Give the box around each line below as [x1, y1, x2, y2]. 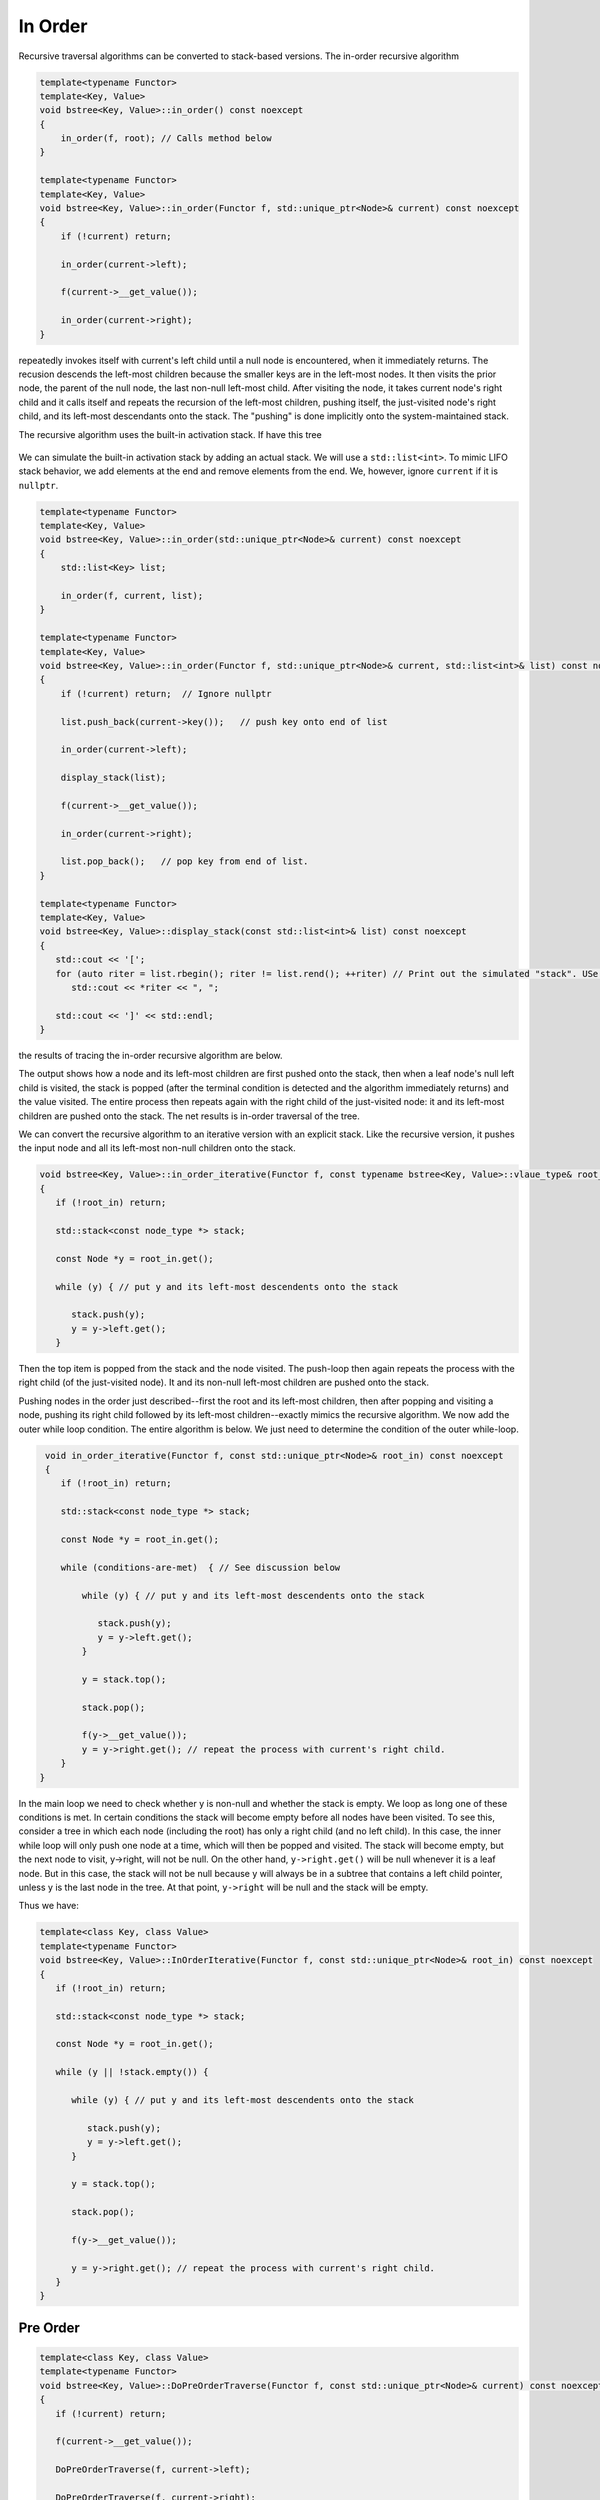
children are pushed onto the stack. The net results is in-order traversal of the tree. [18, 1110, 360, 1122]
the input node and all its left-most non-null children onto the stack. [18, 1142, 296, 1154]
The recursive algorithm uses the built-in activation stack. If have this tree [18, 428, 322, 440]
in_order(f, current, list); [60, 590, 204, 601]
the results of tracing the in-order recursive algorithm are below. [18, 1050, 284, 1062]
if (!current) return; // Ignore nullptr [60, 688, 272, 699]
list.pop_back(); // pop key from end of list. [60, 856, 309, 867]
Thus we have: [18, 1900, 79, 1912]
